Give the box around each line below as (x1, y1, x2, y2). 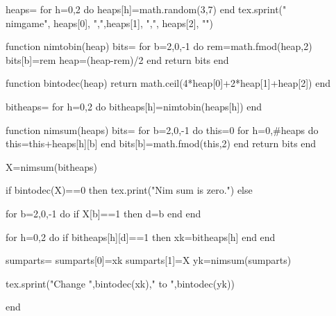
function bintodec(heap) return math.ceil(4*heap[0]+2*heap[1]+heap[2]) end (6, 76, 331, 90)
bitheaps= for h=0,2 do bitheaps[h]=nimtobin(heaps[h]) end (6, 99, 262, 113)
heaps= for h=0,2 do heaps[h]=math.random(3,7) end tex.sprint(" (6, 2, 287, 16)
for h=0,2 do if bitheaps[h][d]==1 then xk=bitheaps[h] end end (6, 229, 276, 244)
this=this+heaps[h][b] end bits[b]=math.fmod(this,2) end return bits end (6, 136, 317, 151)
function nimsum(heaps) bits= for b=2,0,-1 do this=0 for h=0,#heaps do (6, 122, 319, 137)
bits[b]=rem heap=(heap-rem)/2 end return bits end (6, 52, 229, 67)
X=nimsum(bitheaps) (6, 159, 98, 174)
